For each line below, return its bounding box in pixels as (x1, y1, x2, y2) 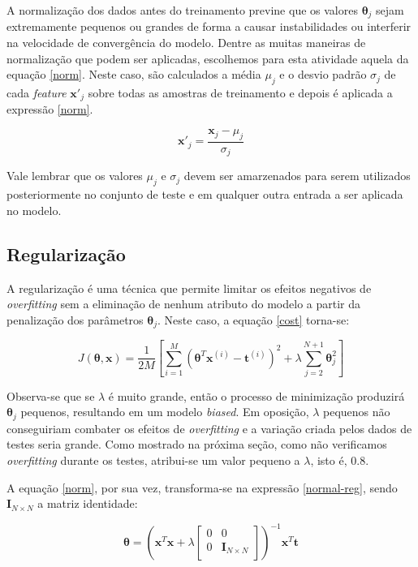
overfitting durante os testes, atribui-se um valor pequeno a (6, 452, 300, 469)
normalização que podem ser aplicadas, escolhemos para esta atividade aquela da (6, 49, 409, 67)
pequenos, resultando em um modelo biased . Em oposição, (20, 403, 309, 420)
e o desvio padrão (279, 66, 367, 83)
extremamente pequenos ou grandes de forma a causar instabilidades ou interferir (6, 18, 412, 35)
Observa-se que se (6, 387, 95, 404)
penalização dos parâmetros (6, 311, 144, 328)
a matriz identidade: (37, 495, 138, 512)
